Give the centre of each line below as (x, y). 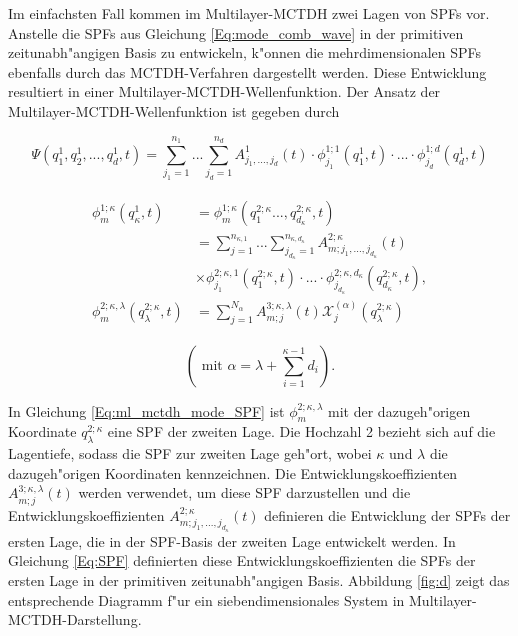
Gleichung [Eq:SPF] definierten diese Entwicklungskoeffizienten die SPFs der (242, 560)
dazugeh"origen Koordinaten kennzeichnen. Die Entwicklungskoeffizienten (233, 472)
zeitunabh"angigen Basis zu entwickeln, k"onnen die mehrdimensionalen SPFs (245, 52)
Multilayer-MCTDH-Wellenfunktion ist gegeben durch (174, 110)
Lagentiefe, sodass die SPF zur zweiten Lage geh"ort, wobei (190, 453)
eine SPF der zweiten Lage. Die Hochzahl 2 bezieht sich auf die (301, 431)
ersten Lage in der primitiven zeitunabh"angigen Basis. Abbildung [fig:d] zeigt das (259, 580)
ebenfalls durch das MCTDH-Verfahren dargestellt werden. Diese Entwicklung (247, 71)
